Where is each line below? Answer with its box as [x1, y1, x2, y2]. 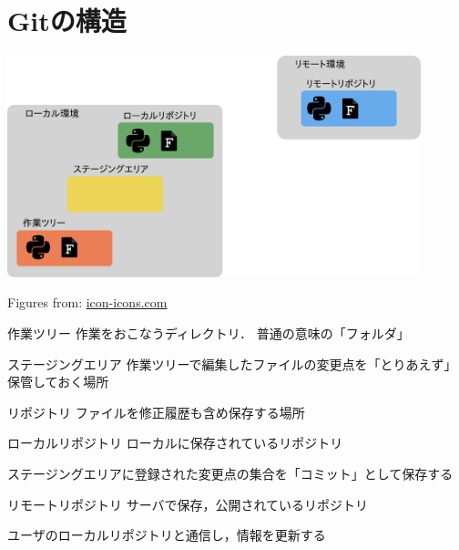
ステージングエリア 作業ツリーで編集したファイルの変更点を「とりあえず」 [7, 354, 457, 373]
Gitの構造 [7, 2, 127, 39]
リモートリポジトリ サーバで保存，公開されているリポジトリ [7, 494, 369, 514]
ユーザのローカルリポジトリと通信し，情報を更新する [7, 525, 326, 545]
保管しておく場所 [7, 372, 109, 391]
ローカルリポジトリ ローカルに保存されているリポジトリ [7, 433, 343, 452]
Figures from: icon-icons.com [7, 293, 168, 312]
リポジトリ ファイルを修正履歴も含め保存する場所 [7, 402, 305, 421]
